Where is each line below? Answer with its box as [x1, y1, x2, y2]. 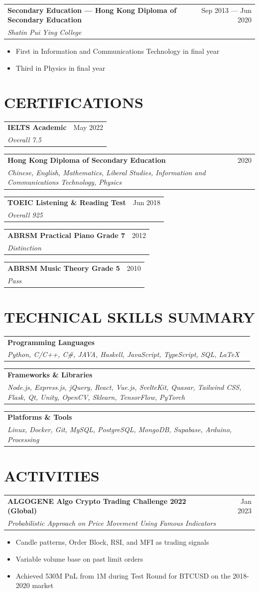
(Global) [7, 505, 37, 516]
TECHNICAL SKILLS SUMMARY [4, 306, 255, 327]
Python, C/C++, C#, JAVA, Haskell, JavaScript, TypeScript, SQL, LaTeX [7, 349, 240, 359]
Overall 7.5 [7, 134, 41, 145]
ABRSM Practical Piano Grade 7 [7, 230, 125, 240]
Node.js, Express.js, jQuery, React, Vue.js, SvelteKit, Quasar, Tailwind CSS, [7, 382, 242, 392]
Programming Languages [7, 337, 95, 347]
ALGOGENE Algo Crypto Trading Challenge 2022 [7, 495, 186, 506]
